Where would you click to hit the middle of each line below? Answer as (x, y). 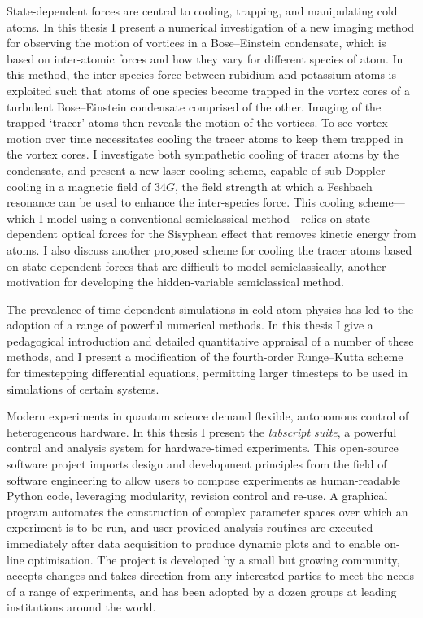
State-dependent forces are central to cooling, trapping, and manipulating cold (202, 11)
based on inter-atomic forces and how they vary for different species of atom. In (205, 58)
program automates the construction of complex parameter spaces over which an (207, 511)
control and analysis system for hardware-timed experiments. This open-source (203, 448)
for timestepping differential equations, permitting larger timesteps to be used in (207, 373)
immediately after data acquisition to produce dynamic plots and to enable (194, 543)
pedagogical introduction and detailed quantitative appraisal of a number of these (210, 340)
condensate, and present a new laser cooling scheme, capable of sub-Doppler (196, 170)
